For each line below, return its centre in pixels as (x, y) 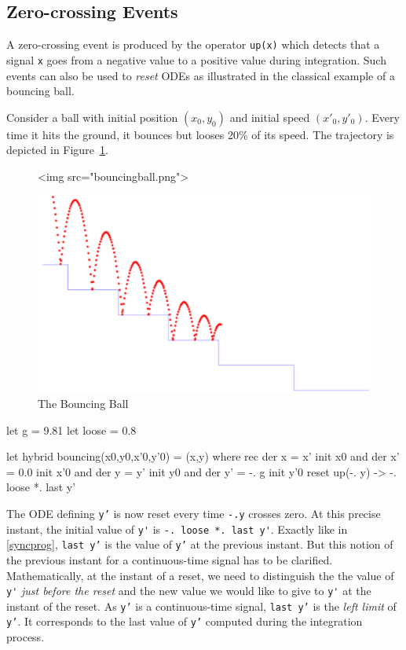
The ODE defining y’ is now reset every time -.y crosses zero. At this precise (194, 513)
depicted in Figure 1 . (57, 150)
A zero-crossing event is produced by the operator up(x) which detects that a (193, 44)
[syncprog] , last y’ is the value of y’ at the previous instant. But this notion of (200, 544)
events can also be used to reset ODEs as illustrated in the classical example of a (201, 75)
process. (26, 637)
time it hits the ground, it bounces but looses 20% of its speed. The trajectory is (200, 134)
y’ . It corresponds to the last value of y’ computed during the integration (185, 621)
